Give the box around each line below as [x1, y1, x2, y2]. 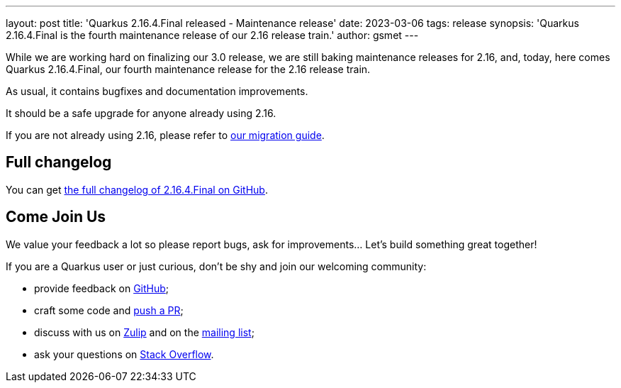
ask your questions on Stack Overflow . [34, 348, 214, 360]
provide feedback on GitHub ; [34, 282, 169, 294]
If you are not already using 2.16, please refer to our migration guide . [6, 129, 325, 141]
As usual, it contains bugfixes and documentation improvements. [6, 85, 308, 97]
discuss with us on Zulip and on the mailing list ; [34, 326, 254, 338]
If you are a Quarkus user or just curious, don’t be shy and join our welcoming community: [6, 260, 427, 272]
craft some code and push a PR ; [34, 304, 184, 316]
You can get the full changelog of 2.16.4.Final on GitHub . [6, 183, 268, 196]
